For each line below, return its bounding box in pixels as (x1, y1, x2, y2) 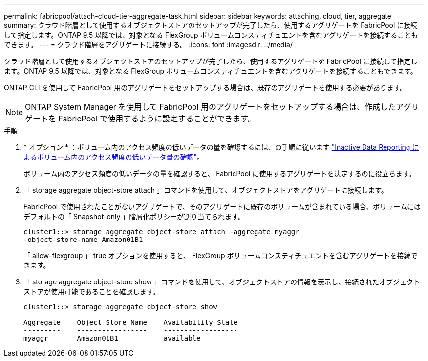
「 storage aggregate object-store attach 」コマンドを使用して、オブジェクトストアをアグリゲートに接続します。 (23, 186, 388, 194)
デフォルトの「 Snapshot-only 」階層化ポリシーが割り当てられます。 (23, 212, 245, 221)
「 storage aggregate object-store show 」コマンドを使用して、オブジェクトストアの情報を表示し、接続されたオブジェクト (23, 278, 420, 286)
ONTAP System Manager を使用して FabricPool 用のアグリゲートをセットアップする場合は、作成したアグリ (25, 102, 419, 112)
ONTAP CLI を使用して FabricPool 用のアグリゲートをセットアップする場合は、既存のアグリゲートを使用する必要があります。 (4, 83, 407, 92)
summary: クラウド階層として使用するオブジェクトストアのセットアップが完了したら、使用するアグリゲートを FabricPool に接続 (4, 21, 418, 29)
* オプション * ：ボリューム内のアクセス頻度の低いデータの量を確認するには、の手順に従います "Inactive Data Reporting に (23, 143, 419, 151)
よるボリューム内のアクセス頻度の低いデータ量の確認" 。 (23, 153, 204, 161)
